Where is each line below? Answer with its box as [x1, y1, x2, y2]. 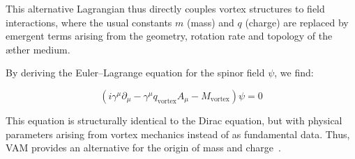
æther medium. [6, 42, 70, 56]
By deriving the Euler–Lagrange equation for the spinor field [6, 65, 265, 80]
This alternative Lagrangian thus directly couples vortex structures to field [6, 1, 325, 15]
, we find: [274, 65, 314, 80]
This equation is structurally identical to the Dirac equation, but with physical [6, 112, 342, 127]
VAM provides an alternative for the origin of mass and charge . [6, 140, 281, 155]
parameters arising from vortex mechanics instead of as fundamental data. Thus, [6, 126, 350, 141]
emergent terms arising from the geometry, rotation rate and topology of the [6, 28, 333, 43]
